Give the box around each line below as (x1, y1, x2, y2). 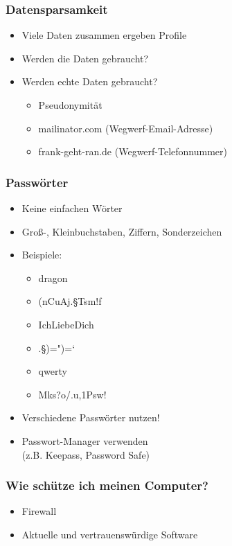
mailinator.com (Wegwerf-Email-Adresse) (38, 121, 213, 135)
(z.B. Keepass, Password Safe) (21, 447, 150, 461)
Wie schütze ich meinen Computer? (6, 477, 208, 494)
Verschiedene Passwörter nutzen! (21, 410, 160, 425)
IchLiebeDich (38, 317, 94, 331)
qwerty (38, 364, 67, 378)
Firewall (21, 504, 57, 518)
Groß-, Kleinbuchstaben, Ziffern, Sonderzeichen (21, 224, 222, 238)
